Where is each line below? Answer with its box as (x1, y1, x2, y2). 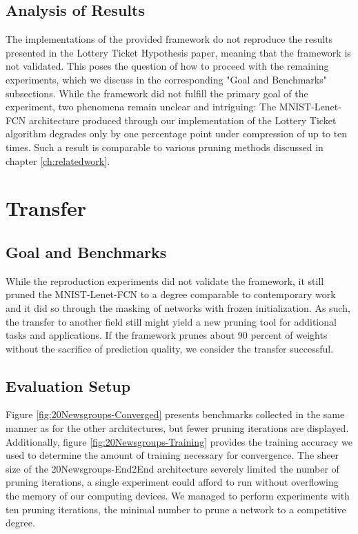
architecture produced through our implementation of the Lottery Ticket (29, 112, 337, 127)
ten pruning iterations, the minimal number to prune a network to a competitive (6, 502, 346, 516)
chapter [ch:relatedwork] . (6, 153, 110, 168)
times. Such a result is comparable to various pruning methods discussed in (6, 139, 324, 154)
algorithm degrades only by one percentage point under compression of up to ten (6, 126, 348, 141)
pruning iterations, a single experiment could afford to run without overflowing (6, 475, 339, 489)
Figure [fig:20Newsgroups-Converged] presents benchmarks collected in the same (6, 407, 345, 422)
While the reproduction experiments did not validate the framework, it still (6, 273, 324, 288)
